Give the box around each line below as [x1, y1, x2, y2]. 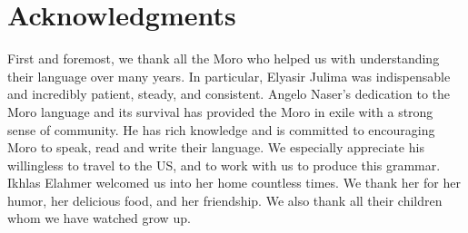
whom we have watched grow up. [7, 209, 191, 228]
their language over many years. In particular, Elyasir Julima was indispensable [7, 66, 451, 85]
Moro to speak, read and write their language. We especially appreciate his [7, 138, 424, 157]
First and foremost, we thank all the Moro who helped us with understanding [7, 49, 440, 68]
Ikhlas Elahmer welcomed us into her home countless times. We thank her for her [7, 173, 461, 192]
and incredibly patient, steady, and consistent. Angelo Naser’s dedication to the [7, 84, 450, 103]
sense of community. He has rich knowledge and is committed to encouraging [7, 120, 435, 139]
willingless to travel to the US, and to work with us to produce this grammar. [7, 155, 441, 174]
